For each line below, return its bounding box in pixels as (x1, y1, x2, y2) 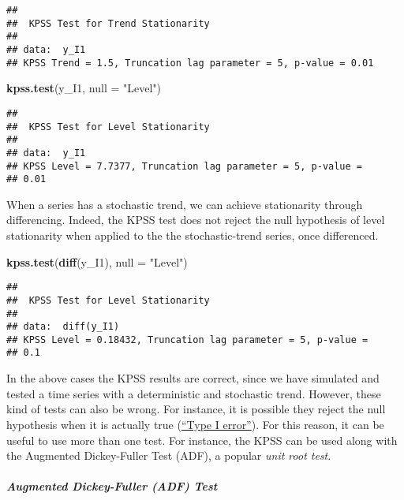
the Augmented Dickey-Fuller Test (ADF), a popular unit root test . (6, 447, 331, 464)
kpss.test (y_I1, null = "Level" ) (6, 80, 162, 96)
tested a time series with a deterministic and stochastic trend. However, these (6, 385, 381, 401)
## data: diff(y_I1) (6, 321, 120, 333)
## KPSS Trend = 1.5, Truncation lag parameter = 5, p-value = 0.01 (6, 57, 374, 69)
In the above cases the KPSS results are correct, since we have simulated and (6, 370, 380, 386)
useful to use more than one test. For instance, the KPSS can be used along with (6, 431, 398, 448)
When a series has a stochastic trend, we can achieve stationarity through (6, 196, 363, 212)
